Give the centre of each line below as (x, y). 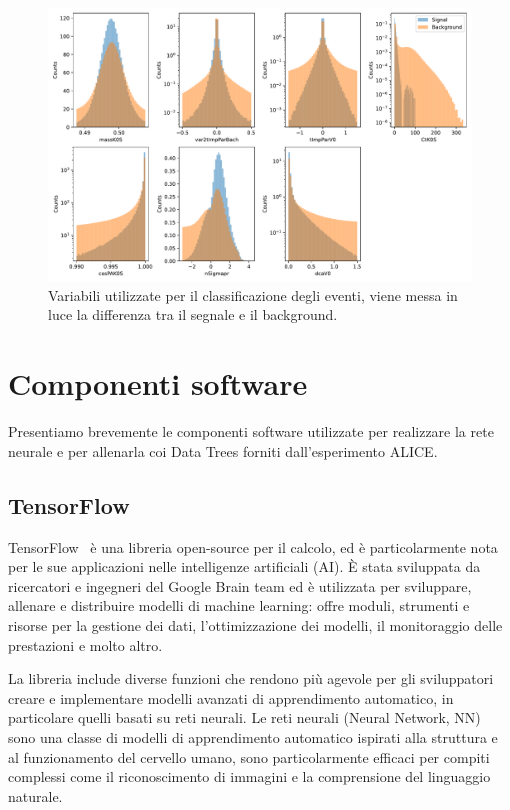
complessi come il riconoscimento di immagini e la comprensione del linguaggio (249, 776)
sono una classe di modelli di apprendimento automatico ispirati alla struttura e (253, 736)
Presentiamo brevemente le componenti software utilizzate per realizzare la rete (251, 431)
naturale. (35, 795)
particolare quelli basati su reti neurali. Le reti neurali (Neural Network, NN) (244, 717)
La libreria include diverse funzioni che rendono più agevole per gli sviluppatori (251, 678)
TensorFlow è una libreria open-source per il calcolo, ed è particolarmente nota (253, 546)
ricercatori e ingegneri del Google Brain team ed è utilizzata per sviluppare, (240, 585)
